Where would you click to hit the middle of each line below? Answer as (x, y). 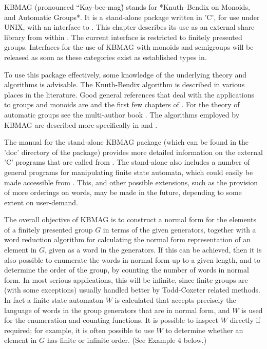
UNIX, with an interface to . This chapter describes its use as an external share (129, 27)
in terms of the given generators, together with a (179, 229)
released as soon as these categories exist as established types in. (106, 57)
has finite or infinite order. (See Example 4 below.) (127, 340)
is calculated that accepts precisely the (175, 300)
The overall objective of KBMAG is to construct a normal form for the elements (130, 219)
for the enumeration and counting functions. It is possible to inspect (111, 320)
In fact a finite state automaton (54, 300)
